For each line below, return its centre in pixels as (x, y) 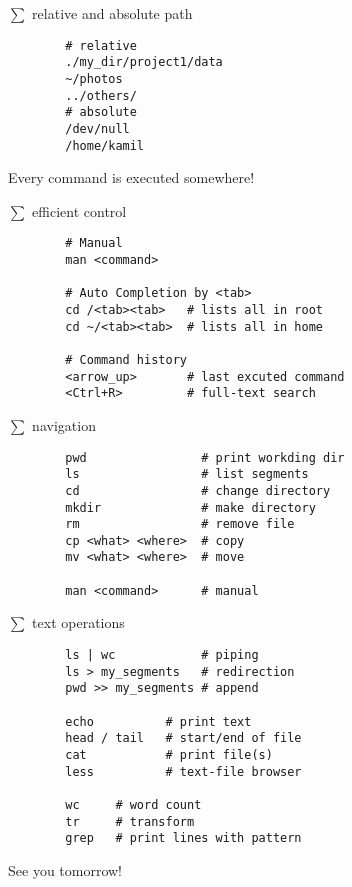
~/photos (94, 78)
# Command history (126, 359)
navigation (64, 424)
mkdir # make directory (190, 507)
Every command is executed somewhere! (131, 177)
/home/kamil (105, 145)
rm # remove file (180, 524)
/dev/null (97, 128)
